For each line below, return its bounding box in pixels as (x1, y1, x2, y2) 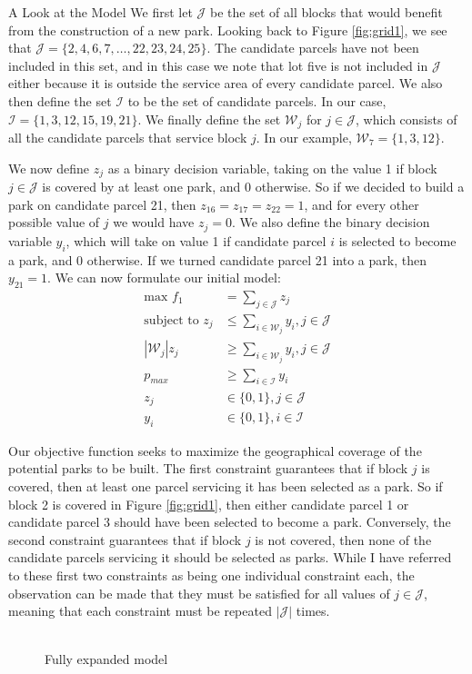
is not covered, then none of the (255, 530, 432, 549)
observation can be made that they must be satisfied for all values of (8, 583, 390, 602)
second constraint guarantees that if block (8, 530, 242, 549)
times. (296, 601, 330, 620)
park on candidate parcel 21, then (8, 194, 196, 213)
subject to (144, 313, 199, 327)
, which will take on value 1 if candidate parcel (65, 231, 326, 250)
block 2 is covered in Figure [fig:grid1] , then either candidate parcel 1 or (8, 494, 409, 513)
